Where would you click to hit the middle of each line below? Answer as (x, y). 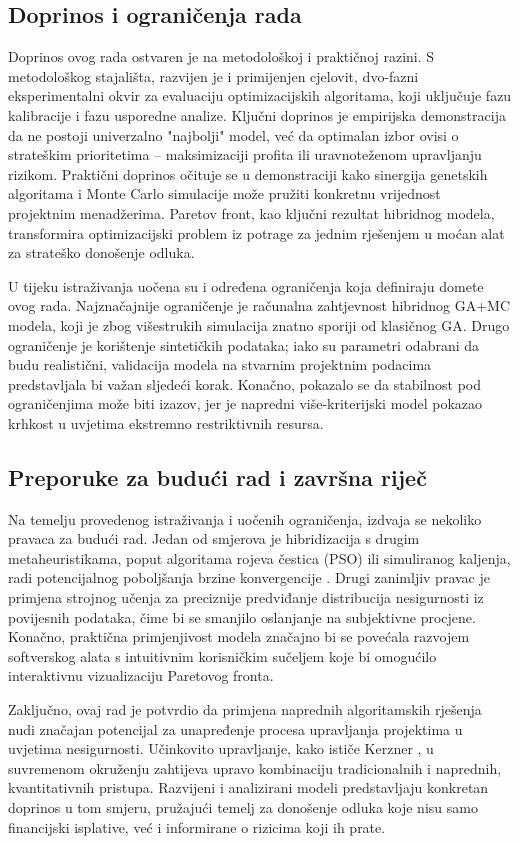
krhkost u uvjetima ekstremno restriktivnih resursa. (166, 422)
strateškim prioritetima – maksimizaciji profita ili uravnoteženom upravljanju (245, 154)
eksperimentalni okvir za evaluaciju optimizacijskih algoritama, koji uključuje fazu (260, 95)
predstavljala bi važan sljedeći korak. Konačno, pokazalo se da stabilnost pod (244, 383)
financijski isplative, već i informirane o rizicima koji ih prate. (197, 826)
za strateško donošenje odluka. (101, 252)
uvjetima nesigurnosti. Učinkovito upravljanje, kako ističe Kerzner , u (221, 748)
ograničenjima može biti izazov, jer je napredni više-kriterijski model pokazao (245, 403)
